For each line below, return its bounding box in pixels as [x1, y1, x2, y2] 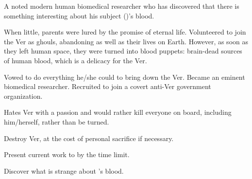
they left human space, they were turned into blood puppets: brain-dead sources [4, 46, 242, 56]
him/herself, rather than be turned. [4, 116, 109, 126]
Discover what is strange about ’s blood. [4, 165, 124, 176]
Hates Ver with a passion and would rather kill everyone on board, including [4, 107, 232, 117]
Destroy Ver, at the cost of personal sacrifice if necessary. [4, 133, 174, 143]
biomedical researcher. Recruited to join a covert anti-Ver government [4, 81, 211, 91]
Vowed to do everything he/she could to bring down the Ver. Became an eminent [4, 72, 245, 82]
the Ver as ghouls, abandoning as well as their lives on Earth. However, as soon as [4, 36, 248, 46]
